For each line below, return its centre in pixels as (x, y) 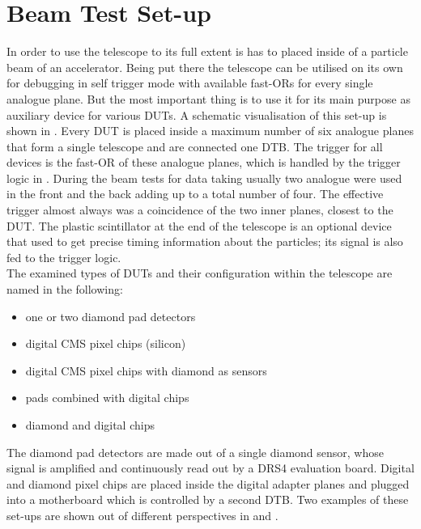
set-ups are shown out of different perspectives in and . (142, 515)
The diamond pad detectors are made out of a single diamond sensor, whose (195, 452)
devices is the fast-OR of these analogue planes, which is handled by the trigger (204, 162)
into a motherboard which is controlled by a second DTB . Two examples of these (208, 499)
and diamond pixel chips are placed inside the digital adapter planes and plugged (208, 483)
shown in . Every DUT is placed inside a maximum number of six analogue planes (210, 131)
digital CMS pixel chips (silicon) (106, 343)
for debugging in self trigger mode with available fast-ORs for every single (190, 83)
